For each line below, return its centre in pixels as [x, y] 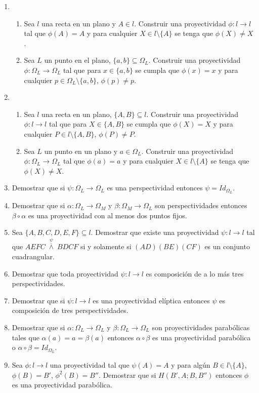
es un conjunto [227, 246]
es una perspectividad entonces [155, 188]
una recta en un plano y [79, 23]
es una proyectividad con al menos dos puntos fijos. [107, 215]
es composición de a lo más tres [195, 273]
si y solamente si [106, 246]
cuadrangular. [33, 256]
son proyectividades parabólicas [201, 327]
